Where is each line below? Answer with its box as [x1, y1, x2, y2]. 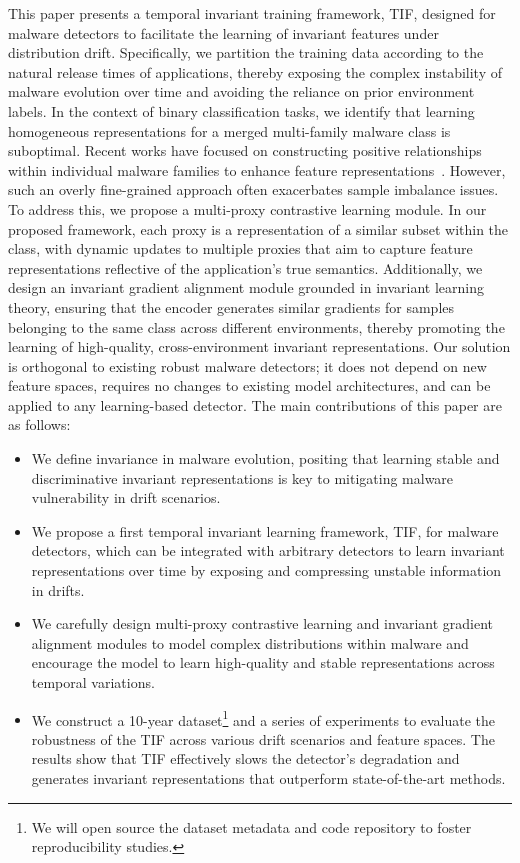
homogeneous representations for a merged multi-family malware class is [8, 120, 451, 141]
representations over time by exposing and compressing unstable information [31, 560, 502, 581]
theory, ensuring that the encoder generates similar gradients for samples [8, 296, 455, 317]
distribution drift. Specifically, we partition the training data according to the [8, 42, 484, 63]
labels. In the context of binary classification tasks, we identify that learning [8, 100, 475, 121]
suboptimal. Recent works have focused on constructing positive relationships [8, 140, 482, 161]
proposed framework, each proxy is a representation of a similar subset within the [8, 218, 509, 239]
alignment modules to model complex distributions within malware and [31, 632, 469, 653]
